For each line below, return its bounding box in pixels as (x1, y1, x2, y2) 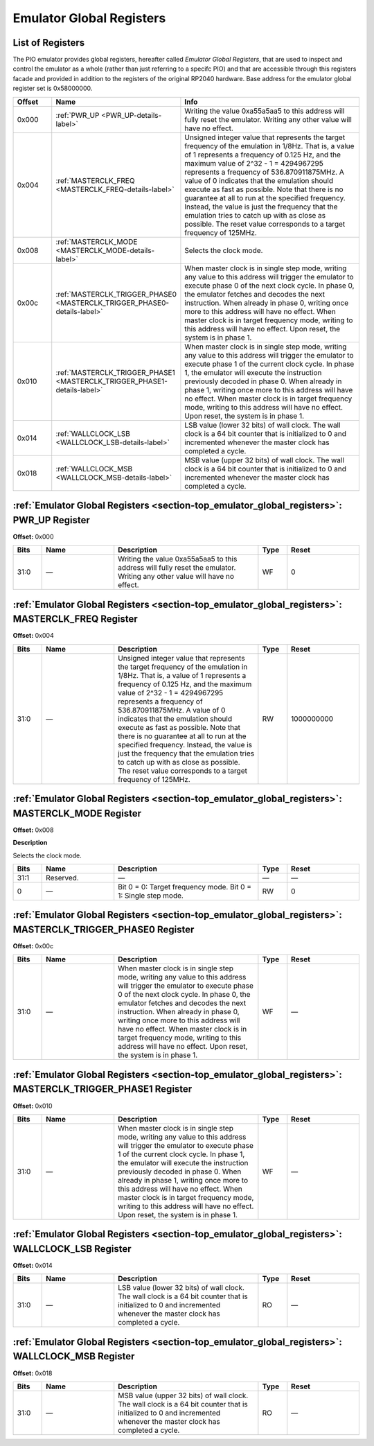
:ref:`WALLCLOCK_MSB (55, 464, 133, 473)
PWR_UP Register (12, 514, 90, 526)
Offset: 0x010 (12, 1101, 53, 1110)
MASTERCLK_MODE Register (12, 808, 142, 819)
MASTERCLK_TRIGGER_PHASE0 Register (12, 923, 195, 935)
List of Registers (12, 37, 85, 49)
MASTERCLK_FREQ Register (12, 613, 138, 625)
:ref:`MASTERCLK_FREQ (55, 175, 135, 185)
